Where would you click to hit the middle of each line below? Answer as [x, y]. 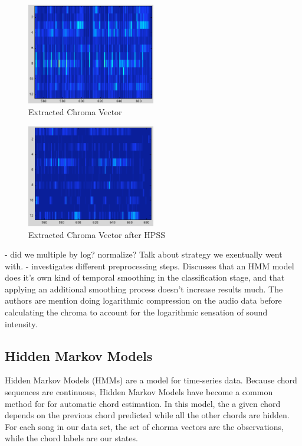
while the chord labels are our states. [71, 438]
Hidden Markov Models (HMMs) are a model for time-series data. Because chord [151, 380]
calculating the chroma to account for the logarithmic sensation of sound [136, 312]
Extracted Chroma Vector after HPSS [97, 234]
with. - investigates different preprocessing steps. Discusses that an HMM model [150, 266]
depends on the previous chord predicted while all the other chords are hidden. [147, 415]
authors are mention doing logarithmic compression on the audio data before [143, 300]
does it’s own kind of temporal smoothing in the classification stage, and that [145, 277]
